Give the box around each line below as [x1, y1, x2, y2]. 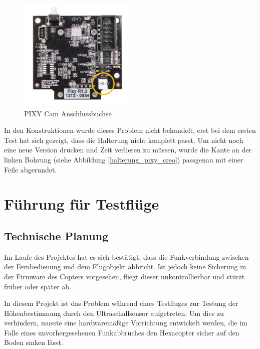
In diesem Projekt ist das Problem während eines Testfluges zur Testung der [4, 298, 238, 308]
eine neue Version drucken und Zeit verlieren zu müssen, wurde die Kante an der [4, 144, 251, 155]
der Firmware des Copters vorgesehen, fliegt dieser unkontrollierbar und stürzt [4, 271, 245, 281]
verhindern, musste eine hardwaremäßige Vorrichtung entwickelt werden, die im [4, 317, 247, 328]
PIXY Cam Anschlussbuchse [24, 108, 112, 118]
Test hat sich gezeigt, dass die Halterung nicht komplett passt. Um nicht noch [4, 134, 243, 145]
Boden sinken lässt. [4, 337, 63, 347]
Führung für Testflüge [4, 194, 159, 214]
